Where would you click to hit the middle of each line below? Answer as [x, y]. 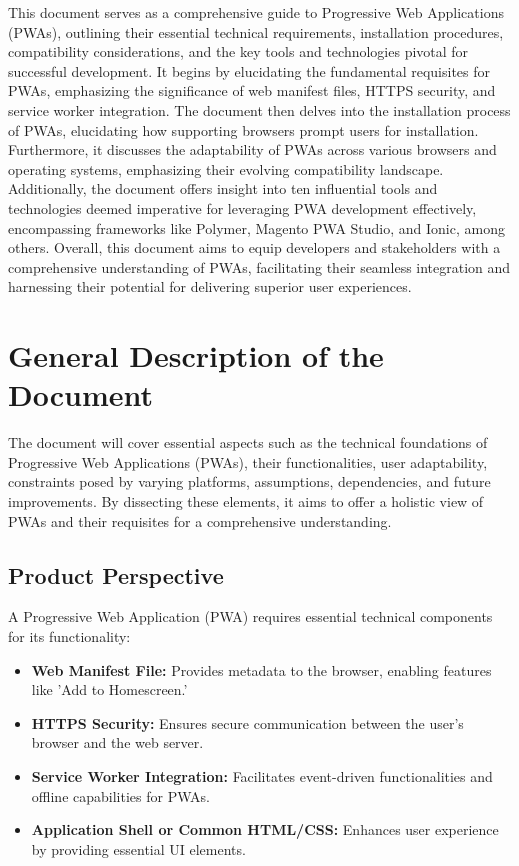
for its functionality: [69, 635]
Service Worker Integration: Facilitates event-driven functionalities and [262, 775]
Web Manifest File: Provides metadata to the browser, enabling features [261, 669]
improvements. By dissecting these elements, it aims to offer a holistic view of [246, 501]
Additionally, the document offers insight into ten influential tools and [223, 188]
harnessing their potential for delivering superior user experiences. [210, 286]
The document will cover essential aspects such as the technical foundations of [248, 442]
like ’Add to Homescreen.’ [109, 689]
